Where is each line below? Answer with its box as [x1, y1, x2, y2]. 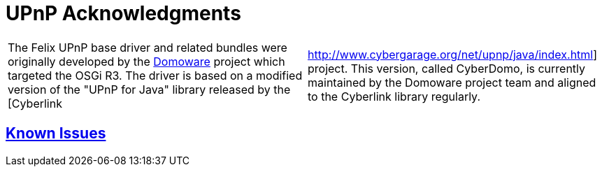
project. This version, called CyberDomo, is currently [308, 61, 586, 76]
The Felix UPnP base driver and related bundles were [8, 40, 287, 55]
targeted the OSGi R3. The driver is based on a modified [8, 68, 303, 83]
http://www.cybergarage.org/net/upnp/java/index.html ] [308, 47, 598, 62]
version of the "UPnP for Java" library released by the [8, 82, 291, 96]
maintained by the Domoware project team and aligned [308, 75, 596, 89]
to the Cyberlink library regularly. [308, 89, 480, 103]
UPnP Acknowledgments [6, 1, 241, 25]
